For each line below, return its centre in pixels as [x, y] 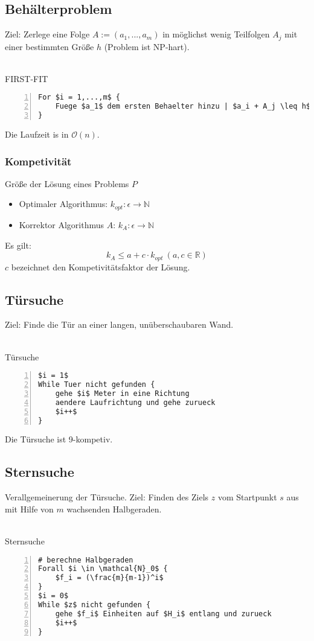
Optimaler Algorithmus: [63, 204]
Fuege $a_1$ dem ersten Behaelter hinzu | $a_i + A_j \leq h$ [183, 107]
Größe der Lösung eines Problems [67, 183]
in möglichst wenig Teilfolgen [216, 34]
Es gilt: [18, 245]
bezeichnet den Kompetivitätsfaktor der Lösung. [101, 266]
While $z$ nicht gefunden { [95, 604]
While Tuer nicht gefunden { [97, 385]
